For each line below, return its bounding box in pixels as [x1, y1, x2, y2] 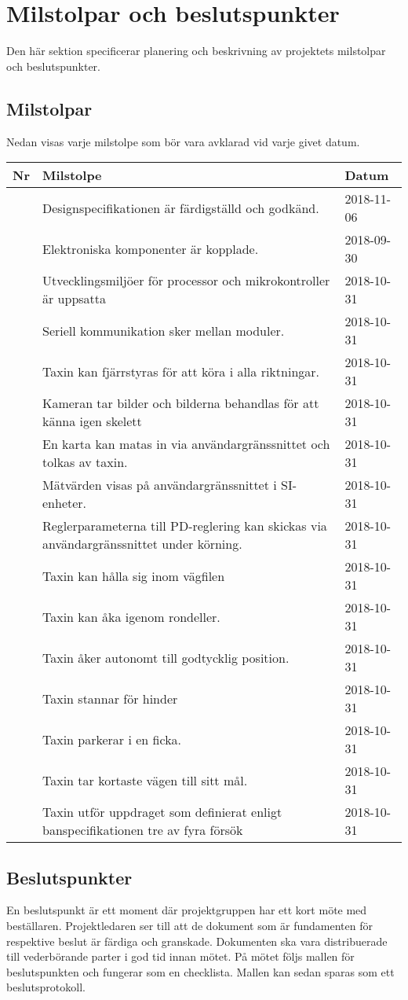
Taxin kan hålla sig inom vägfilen [42, 566, 225, 585]
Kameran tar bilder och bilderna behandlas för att [42, 394, 319, 413]
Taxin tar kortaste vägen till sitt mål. [42, 770, 248, 789]
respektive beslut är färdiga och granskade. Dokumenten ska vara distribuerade [6, 932, 388, 949]
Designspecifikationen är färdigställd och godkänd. [42, 198, 319, 217]
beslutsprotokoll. [6, 979, 86, 995]
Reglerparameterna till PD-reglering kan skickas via [42, 517, 327, 535]
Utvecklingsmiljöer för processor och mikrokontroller [42, 271, 330, 290]
